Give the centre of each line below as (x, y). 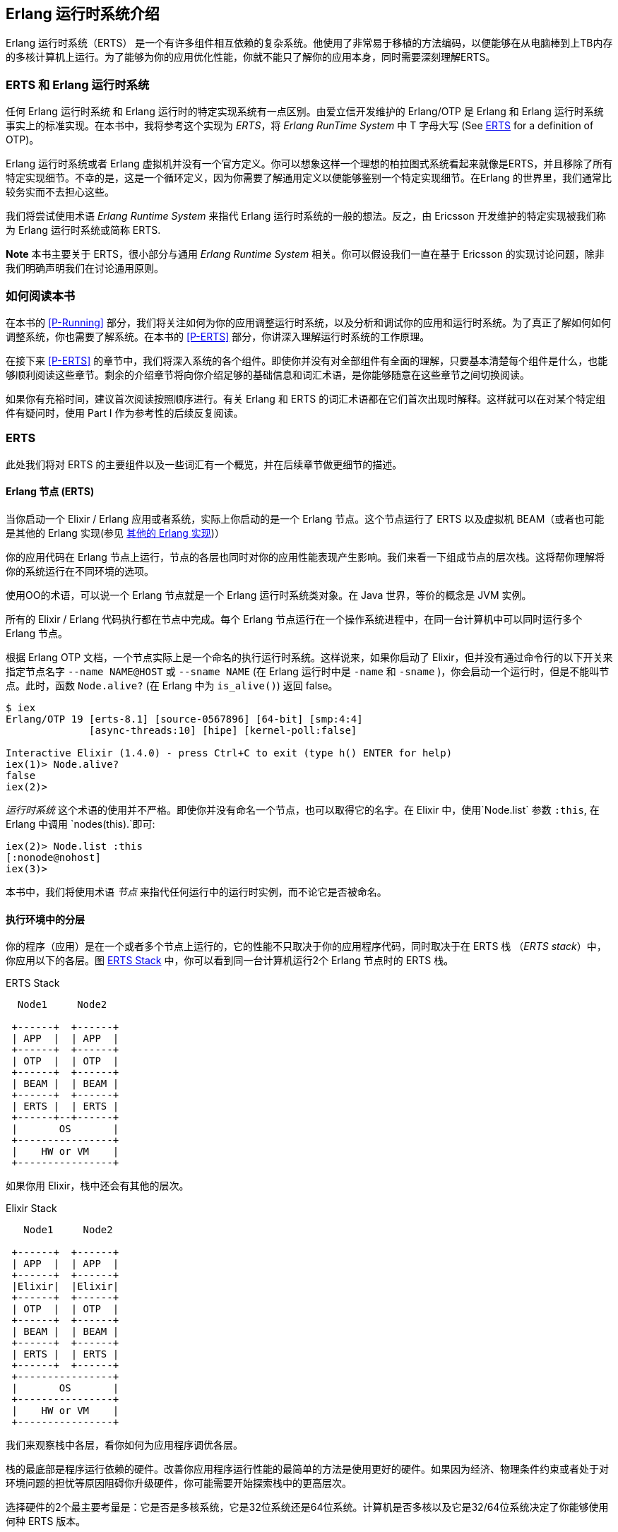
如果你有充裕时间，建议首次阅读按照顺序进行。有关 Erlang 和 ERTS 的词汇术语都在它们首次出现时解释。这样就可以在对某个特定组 (306, 398)
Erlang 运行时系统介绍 (83, 14)
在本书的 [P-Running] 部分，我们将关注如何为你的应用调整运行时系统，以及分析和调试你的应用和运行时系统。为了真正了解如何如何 (308, 322)
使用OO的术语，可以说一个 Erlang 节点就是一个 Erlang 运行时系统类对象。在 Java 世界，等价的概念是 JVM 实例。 (269, 595)
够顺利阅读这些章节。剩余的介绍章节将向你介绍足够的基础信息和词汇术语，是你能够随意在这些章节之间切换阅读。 (268, 374)
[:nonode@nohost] (53, 857)
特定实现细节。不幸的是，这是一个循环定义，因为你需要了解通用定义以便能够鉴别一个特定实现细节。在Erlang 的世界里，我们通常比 (309, 178)
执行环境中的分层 (45, 919)
